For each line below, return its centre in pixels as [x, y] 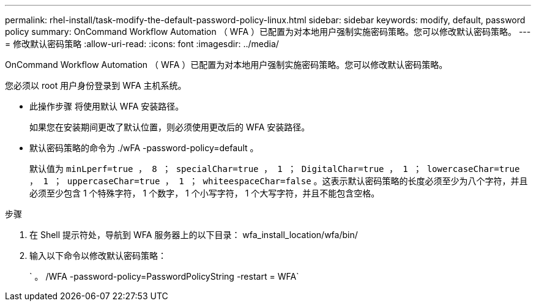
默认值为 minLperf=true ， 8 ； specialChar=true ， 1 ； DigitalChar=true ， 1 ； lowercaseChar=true [275, 169]
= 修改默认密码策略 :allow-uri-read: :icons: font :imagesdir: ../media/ [142, 44]
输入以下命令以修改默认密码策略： [98, 256]
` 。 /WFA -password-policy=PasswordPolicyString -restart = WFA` [164, 276]
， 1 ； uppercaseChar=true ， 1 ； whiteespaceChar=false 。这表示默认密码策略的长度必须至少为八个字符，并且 [279, 181]
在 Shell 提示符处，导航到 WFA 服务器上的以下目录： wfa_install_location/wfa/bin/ [194, 235]
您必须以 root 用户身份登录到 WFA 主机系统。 [96, 85]
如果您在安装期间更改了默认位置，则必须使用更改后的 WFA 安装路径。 [170, 127]
